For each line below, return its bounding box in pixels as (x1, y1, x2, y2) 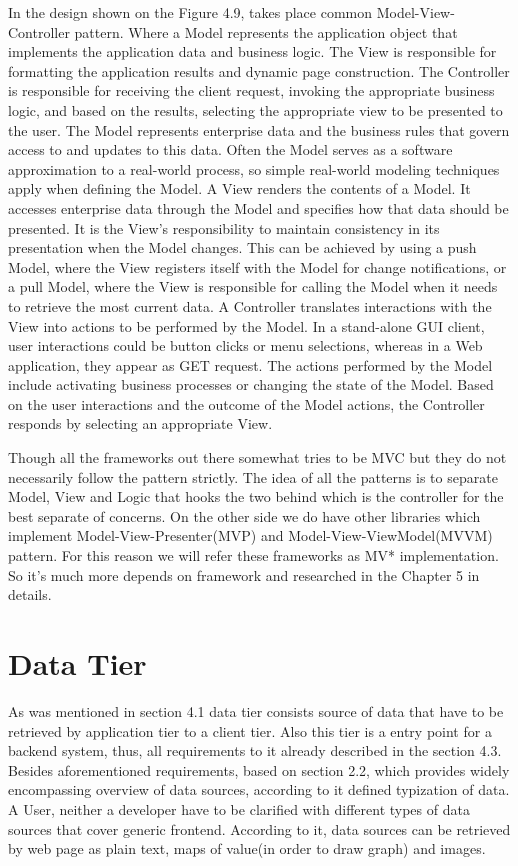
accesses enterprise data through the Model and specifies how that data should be (8, 197, 509, 218)
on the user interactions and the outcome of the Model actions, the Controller (8, 393, 485, 414)
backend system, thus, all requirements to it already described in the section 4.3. (8, 740, 502, 761)
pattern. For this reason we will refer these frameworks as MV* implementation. (8, 545, 499, 566)
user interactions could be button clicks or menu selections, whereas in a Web (8, 335, 483, 356)
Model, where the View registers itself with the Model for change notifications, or (8, 256, 507, 277)
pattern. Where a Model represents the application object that (74, 21, 458, 42)
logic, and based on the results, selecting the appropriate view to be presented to (8, 99, 503, 120)
